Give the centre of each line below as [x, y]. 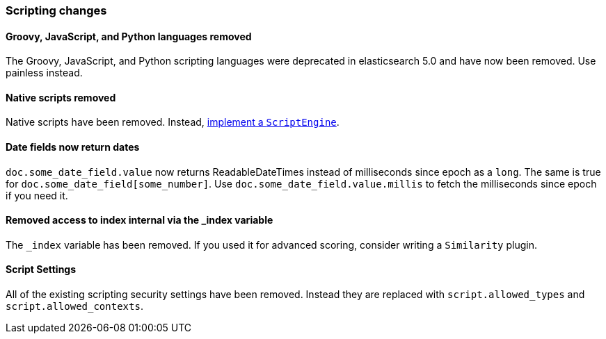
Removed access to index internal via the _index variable [139, 220]
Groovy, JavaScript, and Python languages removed [129, 36]
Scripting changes [56, 10]
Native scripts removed [61, 97]
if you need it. [37, 195]
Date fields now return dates [73, 147]
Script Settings [41, 270]
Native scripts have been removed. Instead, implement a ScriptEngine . [173, 122]
